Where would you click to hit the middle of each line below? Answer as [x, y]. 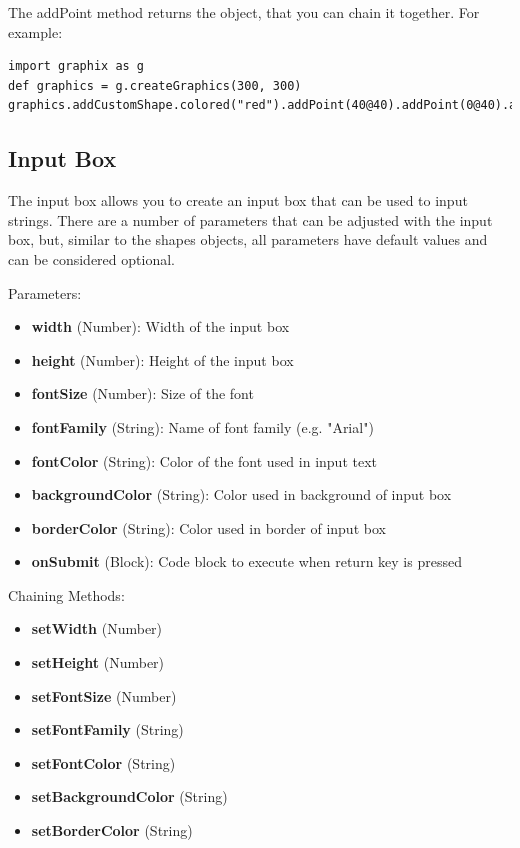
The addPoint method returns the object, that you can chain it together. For [244, 12]
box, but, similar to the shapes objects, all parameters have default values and [248, 239]
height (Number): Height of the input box [162, 359]
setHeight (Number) [98, 662]
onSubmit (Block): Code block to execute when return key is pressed [246, 561]
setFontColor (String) [103, 762]
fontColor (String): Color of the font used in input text [204, 460]
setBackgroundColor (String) [129, 796]
